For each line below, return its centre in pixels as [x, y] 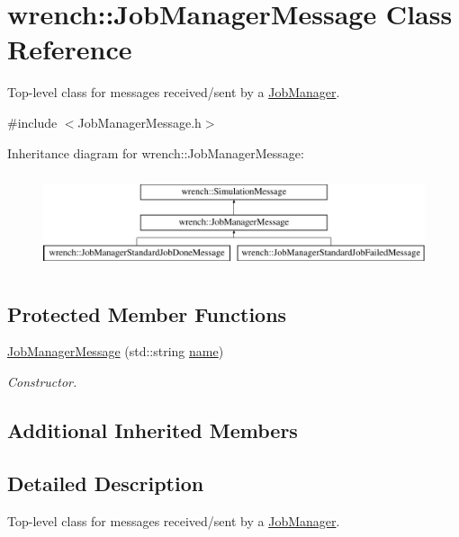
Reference [70, 49]
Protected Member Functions [147, 313]
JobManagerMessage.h [139, 122]
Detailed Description [106, 483]
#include [32, 122]
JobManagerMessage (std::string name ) [116, 351]
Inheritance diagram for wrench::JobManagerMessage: [156, 152]
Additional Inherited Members [153, 430]
